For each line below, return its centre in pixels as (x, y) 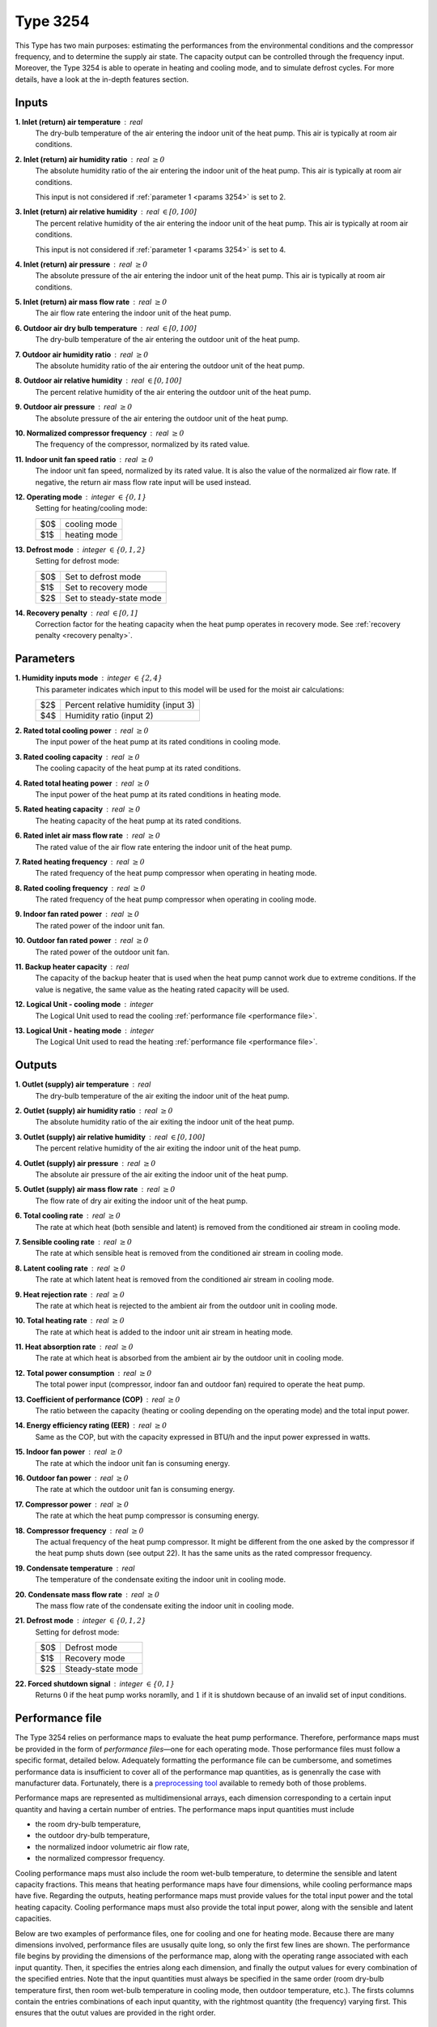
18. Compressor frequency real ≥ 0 (79, 1530)
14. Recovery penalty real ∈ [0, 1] (76, 613)
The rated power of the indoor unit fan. (100, 925)
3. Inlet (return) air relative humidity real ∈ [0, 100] (106, 212)
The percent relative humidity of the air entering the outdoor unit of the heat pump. (173, 392)
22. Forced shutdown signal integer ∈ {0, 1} (95, 1684)
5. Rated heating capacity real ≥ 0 (78, 809)
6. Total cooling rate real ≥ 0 (68, 1215)
